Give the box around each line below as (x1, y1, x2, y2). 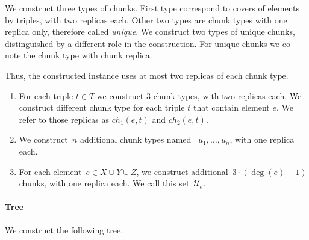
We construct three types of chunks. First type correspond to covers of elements (5, 2, 299, 14)
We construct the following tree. (5, 223, 123, 236)
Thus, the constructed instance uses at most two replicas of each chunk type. (5, 69, 289, 81)
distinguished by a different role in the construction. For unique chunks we (5, 37, 280, 49)
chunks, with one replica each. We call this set (19, 177, 190, 189)
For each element (19, 165, 82, 177)
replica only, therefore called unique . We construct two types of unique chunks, (5, 25, 295, 38)
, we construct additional (136, 165, 228, 177)
